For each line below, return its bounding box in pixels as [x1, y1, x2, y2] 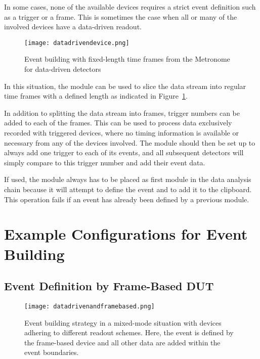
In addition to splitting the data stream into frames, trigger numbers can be [4, 107, 240, 118]
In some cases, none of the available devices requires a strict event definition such [4, 2, 256, 12]
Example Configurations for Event [4, 223, 248, 244]
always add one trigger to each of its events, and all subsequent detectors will [4, 147, 244, 158]
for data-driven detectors [24, 64, 101, 74]
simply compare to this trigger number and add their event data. [4, 157, 205, 167]
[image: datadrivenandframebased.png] [24, 302, 155, 310]
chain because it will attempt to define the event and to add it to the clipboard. [4, 184, 252, 194]
